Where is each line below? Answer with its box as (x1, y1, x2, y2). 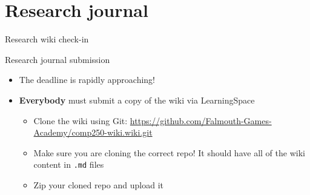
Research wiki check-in (5, 33, 89, 45)
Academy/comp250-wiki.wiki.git (33, 126, 153, 139)
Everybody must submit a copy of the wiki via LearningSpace (19, 93, 255, 106)
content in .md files (33, 158, 104, 171)
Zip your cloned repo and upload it (33, 178, 163, 191)
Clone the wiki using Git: (33, 114, 128, 127)
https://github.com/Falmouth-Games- (130, 114, 272, 127)
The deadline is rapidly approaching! (19, 73, 155, 86)
